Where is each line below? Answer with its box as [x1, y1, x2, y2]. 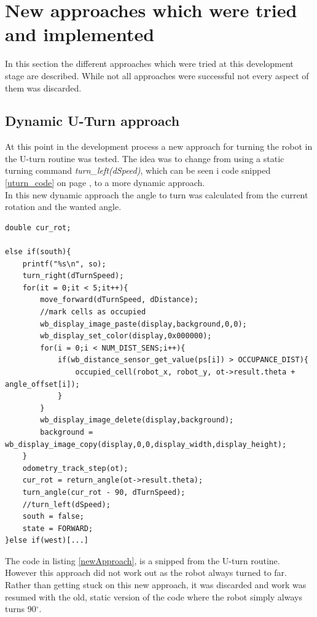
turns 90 [5, 602, 36, 615]
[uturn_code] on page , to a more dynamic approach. [5, 176, 205, 189]
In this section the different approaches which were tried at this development [5, 57, 294, 70]
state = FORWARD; [22, 524, 93, 533]
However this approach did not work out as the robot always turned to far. [5, 566, 287, 579]
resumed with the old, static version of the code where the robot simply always [5, 590, 302, 603]
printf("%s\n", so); [22, 259, 106, 268]
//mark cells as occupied [40, 308, 146, 317]
